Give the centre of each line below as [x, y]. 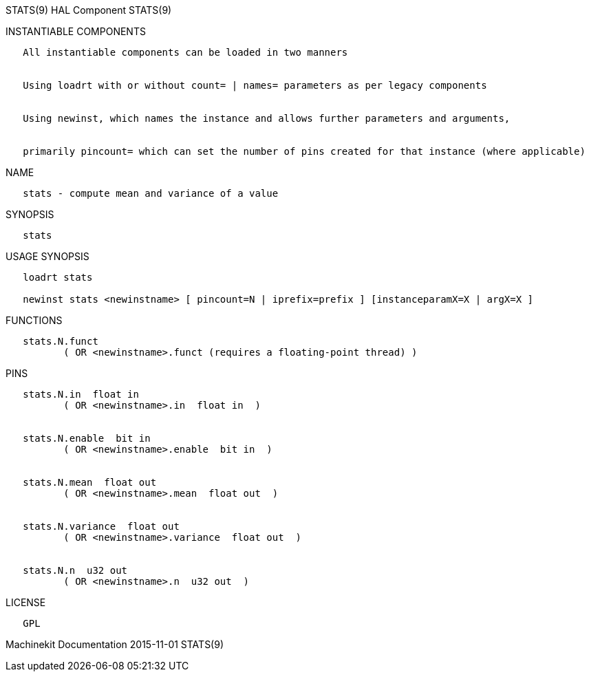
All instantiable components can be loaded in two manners [185, 52]
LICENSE [26, 602]
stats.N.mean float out [90, 482]
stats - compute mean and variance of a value [151, 193]
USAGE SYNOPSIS [47, 256]
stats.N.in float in [81, 394]
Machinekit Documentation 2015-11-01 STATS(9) [115, 644]
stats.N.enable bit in [87, 438]
